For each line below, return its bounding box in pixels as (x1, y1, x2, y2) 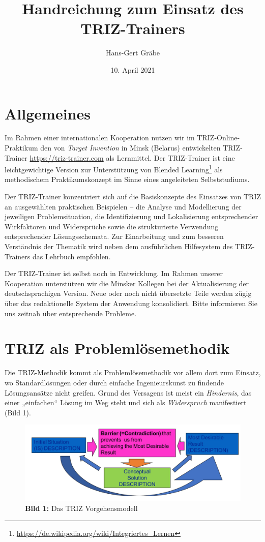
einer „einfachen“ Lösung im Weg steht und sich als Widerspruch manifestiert (5, 397, 247, 408)
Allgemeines (5, 103, 91, 124)
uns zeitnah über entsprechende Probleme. (5, 308, 137, 318)
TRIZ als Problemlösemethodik (5, 338, 230, 358)
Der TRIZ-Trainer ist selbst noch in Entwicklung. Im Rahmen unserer (5, 268, 223, 279)
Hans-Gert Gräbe (105, 47, 160, 58)
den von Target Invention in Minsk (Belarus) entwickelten (40, 142, 221, 153)
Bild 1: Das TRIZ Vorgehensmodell (25, 503, 138, 514)
